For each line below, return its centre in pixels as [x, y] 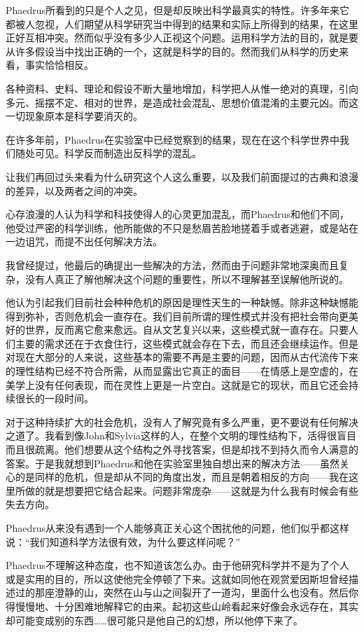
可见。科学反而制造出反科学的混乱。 [118, 153]
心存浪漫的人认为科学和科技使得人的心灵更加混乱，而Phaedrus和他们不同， [178, 214]
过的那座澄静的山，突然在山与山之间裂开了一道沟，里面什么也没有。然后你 [187, 592]
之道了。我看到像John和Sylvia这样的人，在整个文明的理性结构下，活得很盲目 [181, 435]
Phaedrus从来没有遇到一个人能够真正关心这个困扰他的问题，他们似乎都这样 [178, 528]
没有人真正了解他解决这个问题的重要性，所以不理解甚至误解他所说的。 [187, 279]
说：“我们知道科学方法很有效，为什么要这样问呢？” [123, 541]
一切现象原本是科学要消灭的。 [74, 116]
